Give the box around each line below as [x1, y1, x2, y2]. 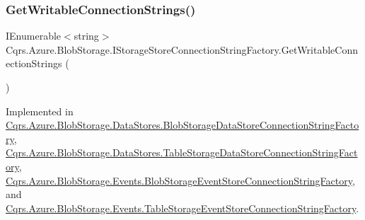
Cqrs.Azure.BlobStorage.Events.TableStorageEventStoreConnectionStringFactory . [6, 200, 359, 215]
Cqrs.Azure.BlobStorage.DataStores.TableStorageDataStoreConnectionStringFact [6, 145, 358, 160]
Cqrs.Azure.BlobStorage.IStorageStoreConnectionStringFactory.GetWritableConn [6, 42, 358, 57]
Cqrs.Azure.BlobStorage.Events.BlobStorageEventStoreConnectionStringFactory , [6, 173, 355, 187]
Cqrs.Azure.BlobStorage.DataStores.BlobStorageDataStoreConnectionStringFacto [6, 117, 359, 132]
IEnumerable [6, 28, 62, 43]
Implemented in [6, 103, 74, 118]
